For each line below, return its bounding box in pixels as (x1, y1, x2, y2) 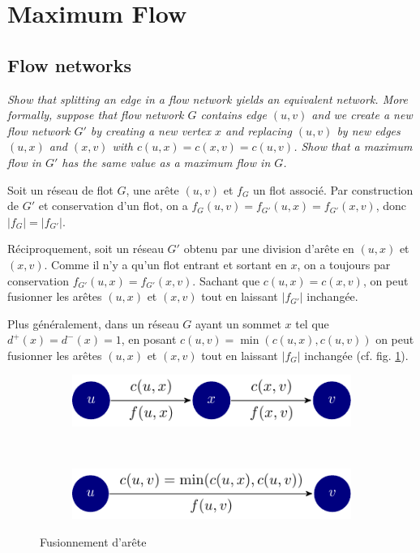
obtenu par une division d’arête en (183, 240, 354, 257)
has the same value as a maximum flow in (62, 153, 271, 170)
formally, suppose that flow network (7, 106, 184, 123)
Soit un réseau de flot (7, 181, 114, 198)
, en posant (121, 331, 177, 348)
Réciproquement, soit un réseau (7, 240, 164, 257)
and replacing (225, 122, 292, 139)
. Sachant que (192, 272, 260, 289)
